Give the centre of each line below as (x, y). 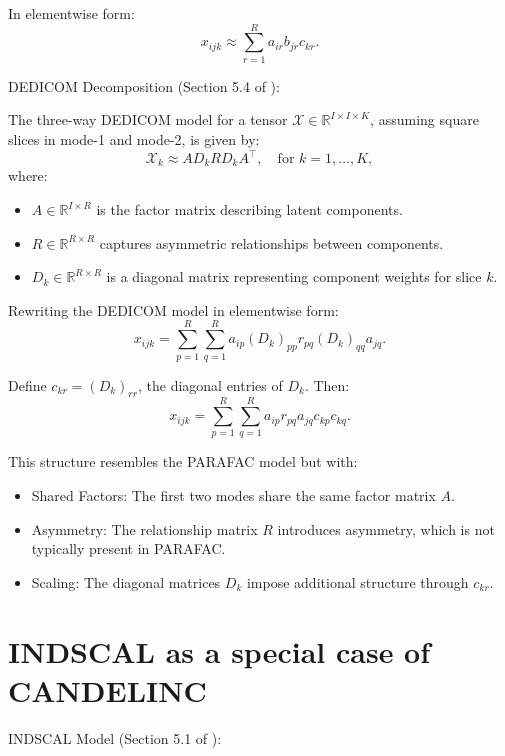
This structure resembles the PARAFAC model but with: (183, 461)
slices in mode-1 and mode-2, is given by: (134, 138)
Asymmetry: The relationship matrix (144, 528)
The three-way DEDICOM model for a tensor (148, 119)
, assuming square (424, 119)
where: (28, 175)
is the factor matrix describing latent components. (249, 209)
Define (27, 384)
